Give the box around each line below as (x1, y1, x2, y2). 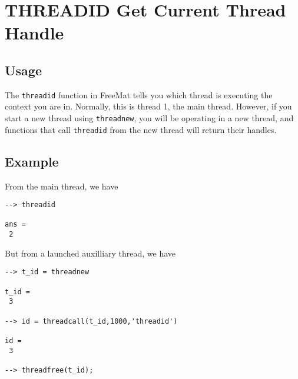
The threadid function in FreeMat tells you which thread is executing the (5, 88, 273, 101)
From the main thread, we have (5, 179, 118, 192)
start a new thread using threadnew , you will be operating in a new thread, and (5, 112, 294, 124)
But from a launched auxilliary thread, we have (5, 247, 176, 259)
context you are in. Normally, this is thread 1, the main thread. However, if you (5, 100, 292, 112)
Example (5, 152, 59, 170)
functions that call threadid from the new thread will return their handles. (5, 123, 277, 135)
